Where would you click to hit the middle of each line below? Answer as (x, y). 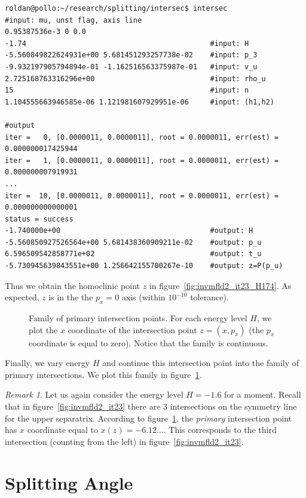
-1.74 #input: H (127, 43)
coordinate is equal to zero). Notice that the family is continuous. (149, 342)
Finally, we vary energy (48, 363)
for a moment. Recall (263, 394)
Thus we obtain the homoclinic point (73, 285)
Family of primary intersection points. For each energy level (138, 318)
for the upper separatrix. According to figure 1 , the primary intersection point (149, 418)
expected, (22, 297)
